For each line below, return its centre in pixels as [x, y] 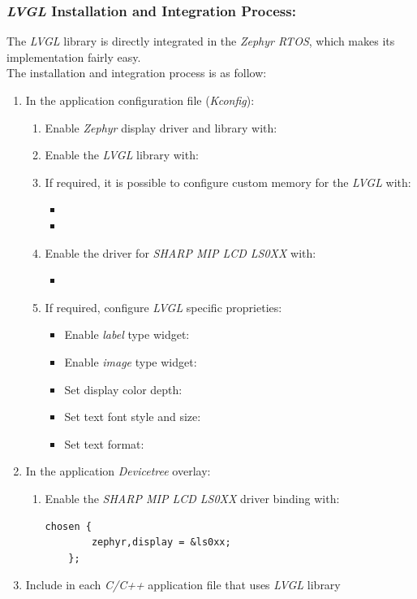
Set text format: [104, 443]
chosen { [68, 526]
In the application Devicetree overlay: [118, 471]
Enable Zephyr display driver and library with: [161, 127]
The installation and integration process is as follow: [137, 73]
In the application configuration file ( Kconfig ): [140, 100]
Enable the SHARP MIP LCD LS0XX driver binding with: [192, 498]
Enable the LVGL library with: [122, 155]
